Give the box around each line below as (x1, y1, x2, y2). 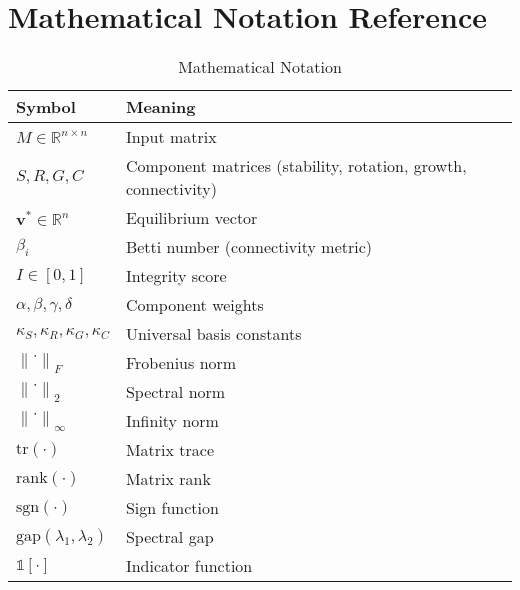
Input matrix (125, 125, 217, 149)
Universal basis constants (125, 322, 302, 346)
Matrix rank (125, 467, 211, 491)
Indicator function (125, 554, 253, 578)
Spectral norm (125, 380, 226, 404)
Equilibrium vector (125, 206, 258, 230)
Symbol (16, 95, 76, 119)
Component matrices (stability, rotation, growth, (125, 154, 467, 178)
